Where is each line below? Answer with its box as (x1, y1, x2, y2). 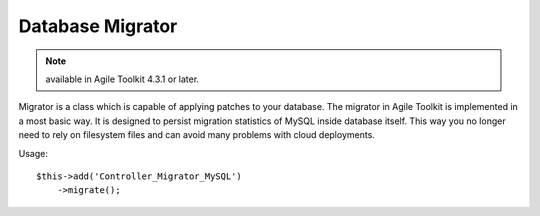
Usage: (18, 147, 49, 159)
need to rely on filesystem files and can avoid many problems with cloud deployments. (18, 129, 375, 141)
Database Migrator (18, 15, 178, 37)
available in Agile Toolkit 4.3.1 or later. (45, 73, 200, 85)
